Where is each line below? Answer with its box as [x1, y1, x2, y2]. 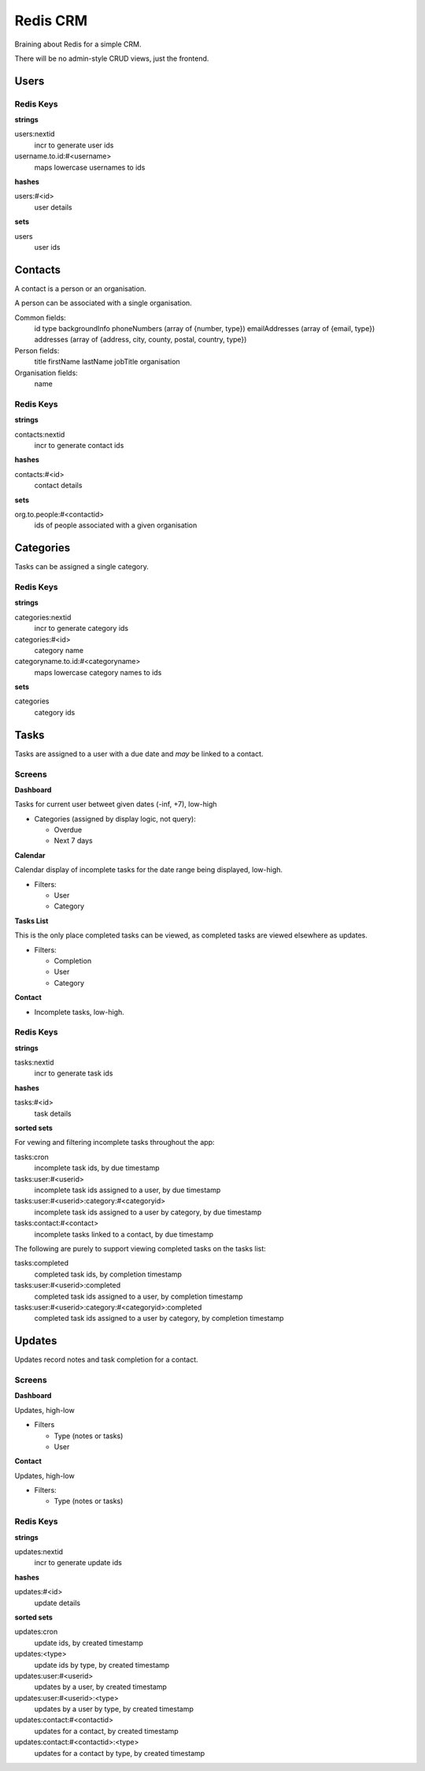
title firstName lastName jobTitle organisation [34, 357, 180, 367]
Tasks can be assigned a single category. [14, 562, 149, 572]
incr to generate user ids [34, 140, 114, 150]
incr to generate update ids [34, 1558, 122, 1568]
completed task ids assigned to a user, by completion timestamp [34, 1292, 243, 1301]
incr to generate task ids [34, 1068, 113, 1078]
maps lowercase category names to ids [34, 667, 162, 677]
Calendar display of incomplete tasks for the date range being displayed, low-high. [14, 865, 283, 874]
